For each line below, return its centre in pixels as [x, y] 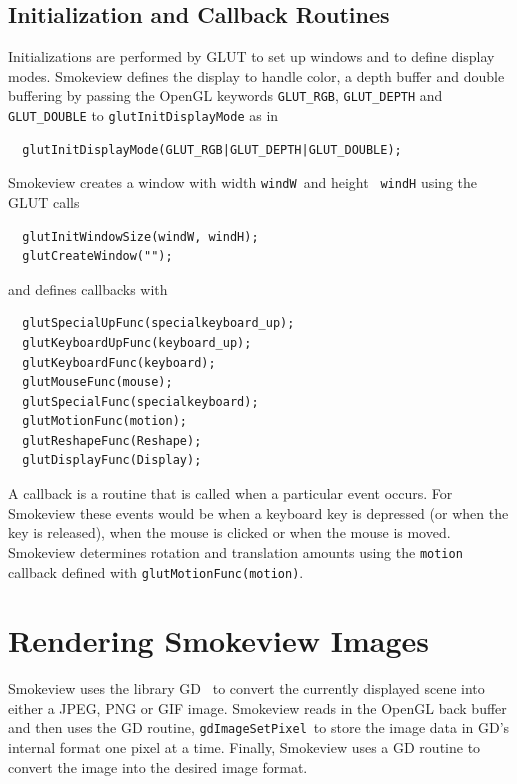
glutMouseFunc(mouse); [97, 382]
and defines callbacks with [88, 288]
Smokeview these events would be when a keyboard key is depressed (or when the [258, 512]
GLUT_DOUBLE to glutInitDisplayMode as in [143, 115]
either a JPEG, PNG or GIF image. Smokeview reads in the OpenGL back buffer [257, 707]
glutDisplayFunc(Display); [112, 460]
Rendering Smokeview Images [218, 640]
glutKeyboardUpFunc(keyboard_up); [137, 342]
